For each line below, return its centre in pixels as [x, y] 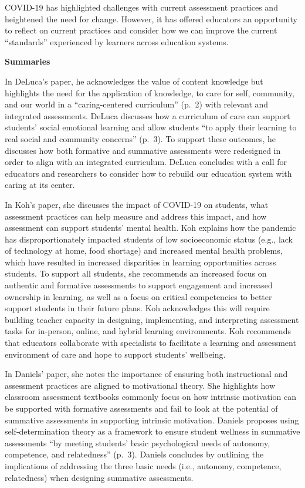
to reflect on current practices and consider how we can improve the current [141, 30]
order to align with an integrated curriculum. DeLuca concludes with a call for [146, 162]
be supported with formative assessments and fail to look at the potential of [141, 408]
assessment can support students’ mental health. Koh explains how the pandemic [150, 228]
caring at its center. [40, 185]
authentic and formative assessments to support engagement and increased [139, 285]
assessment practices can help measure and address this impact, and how [136, 216]
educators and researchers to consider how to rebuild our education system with [148, 173]
